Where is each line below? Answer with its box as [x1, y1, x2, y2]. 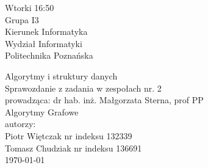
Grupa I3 [5, 13, 39, 26]
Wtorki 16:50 [5, 1, 54, 13]
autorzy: [5, 117, 36, 130]
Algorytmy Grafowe [5, 105, 79, 118]
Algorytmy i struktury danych [5, 69, 118, 82]
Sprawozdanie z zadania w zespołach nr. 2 [5, 81, 162, 94]
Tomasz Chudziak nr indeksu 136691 [5, 141, 142, 154]
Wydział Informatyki [5, 37, 82, 49]
